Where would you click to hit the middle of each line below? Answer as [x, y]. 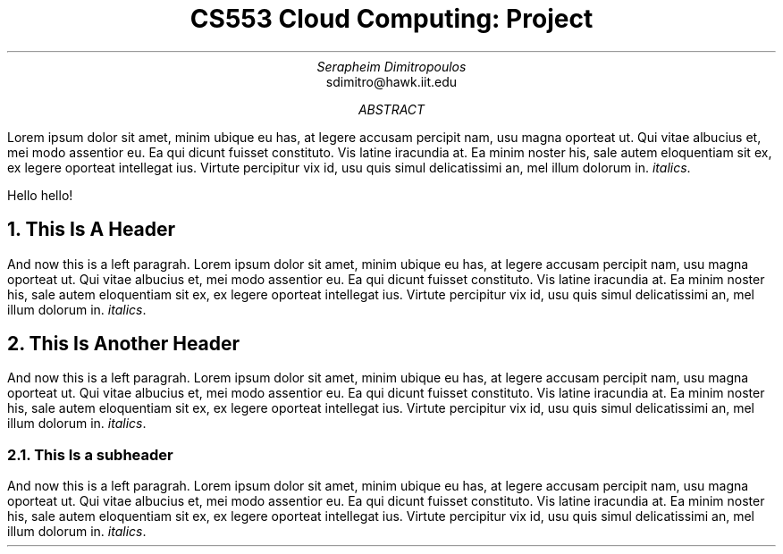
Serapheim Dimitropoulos [391, 66]
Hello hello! [40, 195]
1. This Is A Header [92, 230]
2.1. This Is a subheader [90, 454]
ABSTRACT [391, 109]
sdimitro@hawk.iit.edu [391, 81]
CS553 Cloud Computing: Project [391, 19]
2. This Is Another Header [124, 344]
